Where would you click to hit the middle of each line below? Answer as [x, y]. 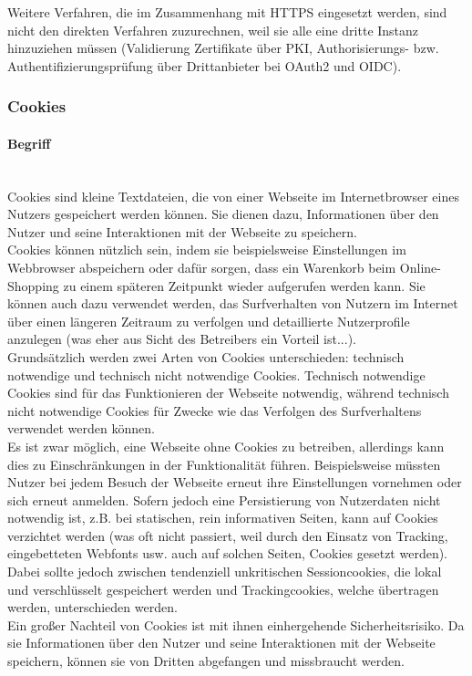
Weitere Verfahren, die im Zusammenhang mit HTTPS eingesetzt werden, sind [227, 12]
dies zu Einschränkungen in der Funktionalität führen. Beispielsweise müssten [224, 464]
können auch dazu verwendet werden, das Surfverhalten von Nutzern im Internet [233, 303]
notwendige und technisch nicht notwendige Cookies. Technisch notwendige [216, 374]
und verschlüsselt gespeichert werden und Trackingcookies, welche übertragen [223, 589]
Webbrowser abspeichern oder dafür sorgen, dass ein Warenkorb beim [202, 267]
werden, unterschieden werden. [92, 607]
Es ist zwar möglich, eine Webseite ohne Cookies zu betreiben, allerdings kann [226, 446]
